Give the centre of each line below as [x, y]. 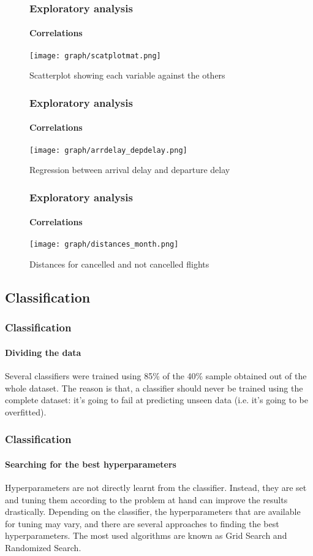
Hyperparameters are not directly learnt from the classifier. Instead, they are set [156, 488]
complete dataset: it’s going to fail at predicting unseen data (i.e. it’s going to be [157, 400]
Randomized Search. [43, 548]
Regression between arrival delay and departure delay [130, 170]
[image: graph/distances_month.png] [104, 245]
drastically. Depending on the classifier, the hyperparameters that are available [153, 512]
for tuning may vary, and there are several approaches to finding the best [142, 523]
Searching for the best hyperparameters [91, 464]
